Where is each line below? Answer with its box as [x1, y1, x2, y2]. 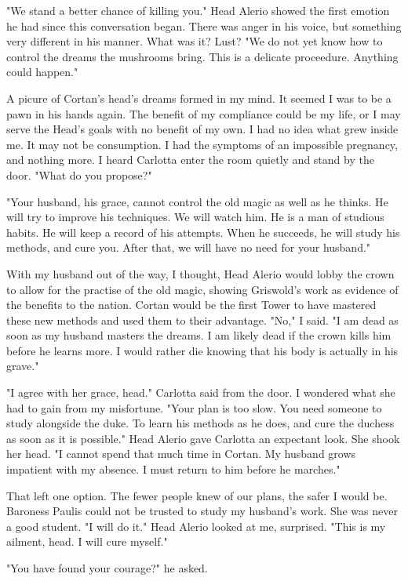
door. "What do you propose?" [6, 166, 152, 183]
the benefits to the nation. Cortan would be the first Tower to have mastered [6, 296, 377, 313]
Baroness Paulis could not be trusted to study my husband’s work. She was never [6, 503, 398, 519]
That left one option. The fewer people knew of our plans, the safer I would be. [6, 487, 388, 503]
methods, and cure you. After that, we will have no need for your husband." [6, 239, 371, 256]
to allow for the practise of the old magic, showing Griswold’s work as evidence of [6, 281, 399, 297]
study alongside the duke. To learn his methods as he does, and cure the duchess [6, 415, 395, 431]
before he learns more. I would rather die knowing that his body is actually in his [6, 342, 399, 358]
